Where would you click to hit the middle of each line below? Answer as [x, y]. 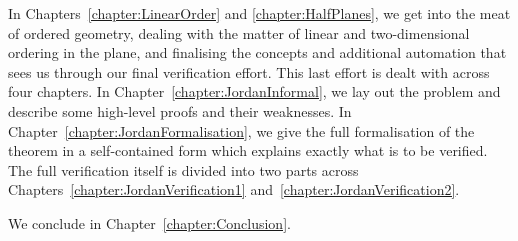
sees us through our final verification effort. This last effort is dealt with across [249, 71]
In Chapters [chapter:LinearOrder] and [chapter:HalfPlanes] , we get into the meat [259, 13]
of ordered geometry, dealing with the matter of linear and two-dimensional [239, 32]
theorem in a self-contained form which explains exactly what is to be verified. [248, 150]
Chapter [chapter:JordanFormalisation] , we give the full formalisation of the [241, 130]
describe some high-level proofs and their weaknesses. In [180, 110]
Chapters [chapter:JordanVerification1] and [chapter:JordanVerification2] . [234, 189]
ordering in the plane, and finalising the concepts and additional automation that [257, 52]
